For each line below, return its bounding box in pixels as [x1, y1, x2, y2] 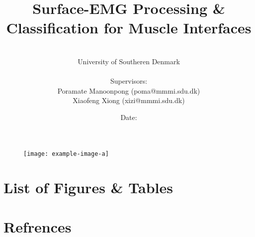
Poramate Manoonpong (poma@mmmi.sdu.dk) [57, 85, 200, 96]
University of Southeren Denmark [78, 56, 180, 66]
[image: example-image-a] [23, 150, 109, 158]
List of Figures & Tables [3, 177, 173, 198]
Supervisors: [110, 76, 148, 86]
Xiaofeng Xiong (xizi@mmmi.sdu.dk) [73, 95, 185, 106]
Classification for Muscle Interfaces [6, 17, 252, 38]
